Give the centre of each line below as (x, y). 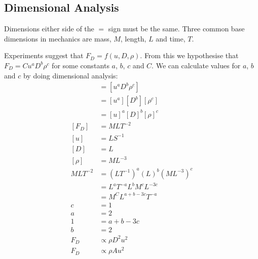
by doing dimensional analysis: (70, 75)
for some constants (81, 65)
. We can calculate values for (196, 65)
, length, (133, 38)
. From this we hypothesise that (189, 55)
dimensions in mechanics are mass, (58, 38)
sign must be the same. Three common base (176, 29)
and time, (171, 38)
